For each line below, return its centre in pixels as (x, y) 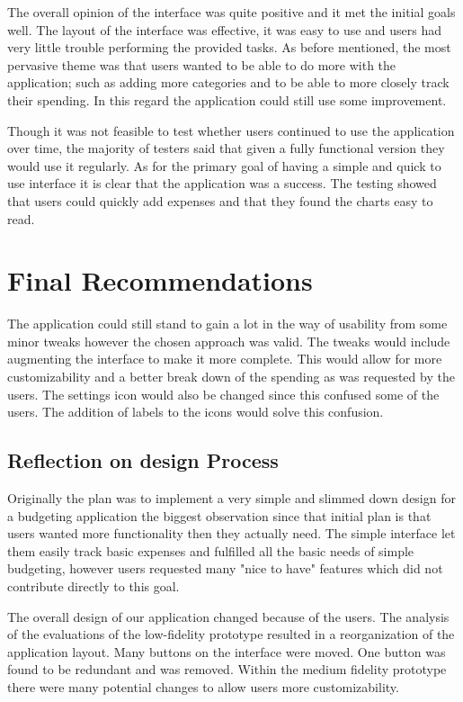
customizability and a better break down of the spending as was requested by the (231, 377)
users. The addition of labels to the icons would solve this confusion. (196, 412)
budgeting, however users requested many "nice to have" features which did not (225, 568)
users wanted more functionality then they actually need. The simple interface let (231, 533)
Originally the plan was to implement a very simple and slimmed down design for (231, 498)
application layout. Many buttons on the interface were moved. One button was (227, 651)
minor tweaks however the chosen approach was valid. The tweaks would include (229, 341)
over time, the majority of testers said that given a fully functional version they (226, 148)
